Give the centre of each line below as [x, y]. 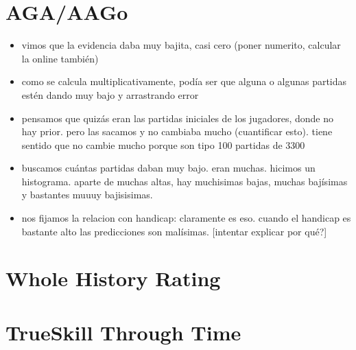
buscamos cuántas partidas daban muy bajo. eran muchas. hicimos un [168, 168]
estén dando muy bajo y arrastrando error [110, 94]
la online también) [60, 58]
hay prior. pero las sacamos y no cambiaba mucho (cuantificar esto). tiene [177, 131]
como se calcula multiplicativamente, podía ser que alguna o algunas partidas [184, 81]
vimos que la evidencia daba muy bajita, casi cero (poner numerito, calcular [181, 45]
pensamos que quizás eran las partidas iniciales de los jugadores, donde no [177, 118]
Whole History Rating [113, 278]
